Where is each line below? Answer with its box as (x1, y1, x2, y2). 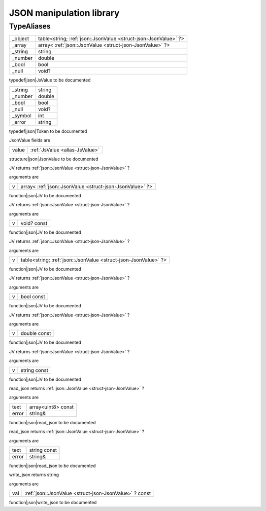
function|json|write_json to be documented (9, 500, 97, 506)
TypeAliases (9, 22, 51, 31)
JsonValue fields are (9, 137, 50, 143)
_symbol (12, 112, 32, 119)
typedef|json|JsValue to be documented (9, 77, 91, 83)
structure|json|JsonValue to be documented (9, 156, 99, 162)
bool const (20, 293, 45, 300)
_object (12, 35, 29, 42)
